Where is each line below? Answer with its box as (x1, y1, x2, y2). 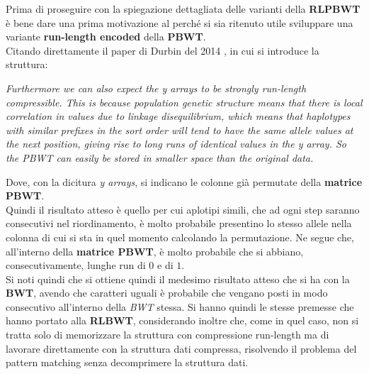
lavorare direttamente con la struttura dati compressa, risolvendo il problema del (6, 341, 357, 356)
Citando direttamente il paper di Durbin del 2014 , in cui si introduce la (6, 43, 319, 57)
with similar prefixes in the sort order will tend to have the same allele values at (6, 122, 353, 137)
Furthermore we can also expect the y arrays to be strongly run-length (6, 80, 307, 95)
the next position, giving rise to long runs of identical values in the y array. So (6, 136, 347, 151)
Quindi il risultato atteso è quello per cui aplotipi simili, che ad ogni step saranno (6, 202, 360, 216)
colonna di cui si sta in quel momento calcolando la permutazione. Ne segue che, (6, 229, 354, 244)
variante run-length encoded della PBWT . (6, 29, 206, 44)
